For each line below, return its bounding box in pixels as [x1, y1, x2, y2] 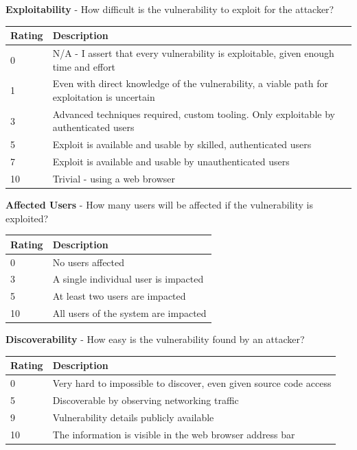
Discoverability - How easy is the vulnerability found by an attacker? [5, 332, 305, 346]
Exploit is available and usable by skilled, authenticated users [52, 137, 312, 152]
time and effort [52, 59, 116, 73]
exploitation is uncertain [52, 89, 155, 104]
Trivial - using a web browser [52, 171, 176, 185]
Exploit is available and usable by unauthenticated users [52, 154, 290, 169]
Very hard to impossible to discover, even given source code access [52, 376, 332, 390]
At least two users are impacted [52, 289, 186, 303]
